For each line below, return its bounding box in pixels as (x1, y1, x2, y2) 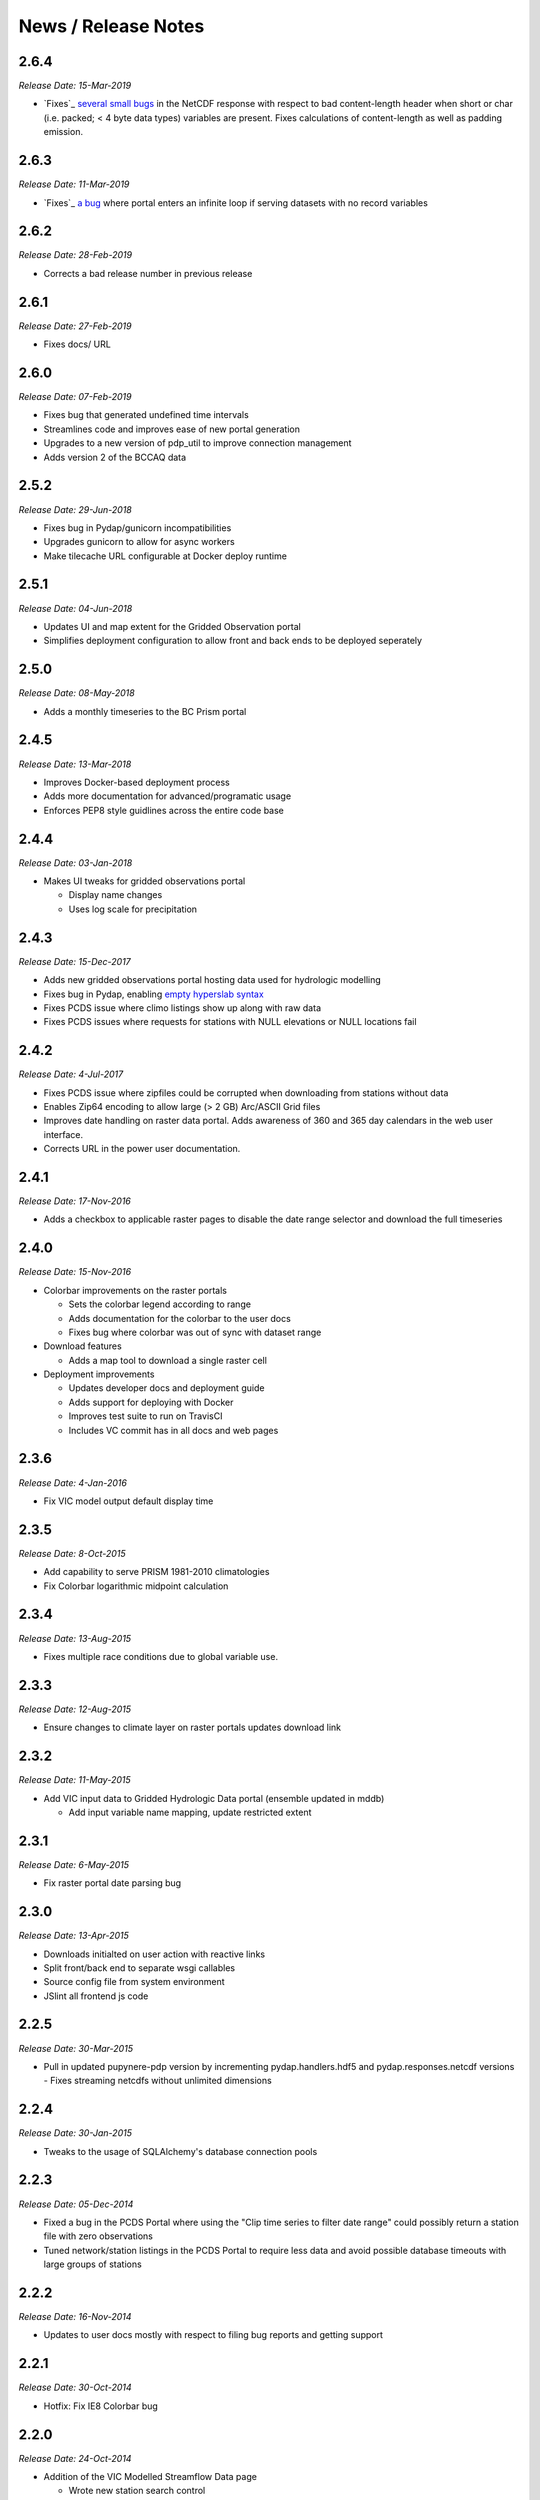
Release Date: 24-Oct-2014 (18, 2452, 132, 2464)
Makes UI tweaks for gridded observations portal (43, 875, 246, 887)
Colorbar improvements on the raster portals (43, 1284, 227, 1296)
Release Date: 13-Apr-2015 (18, 1930, 130, 1942)
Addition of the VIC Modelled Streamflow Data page (43, 2471, 257, 2483)
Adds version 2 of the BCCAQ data (43, 451, 187, 463)
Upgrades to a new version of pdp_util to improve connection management (43, 437, 352, 449)
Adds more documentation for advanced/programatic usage (43, 790, 292, 802)
